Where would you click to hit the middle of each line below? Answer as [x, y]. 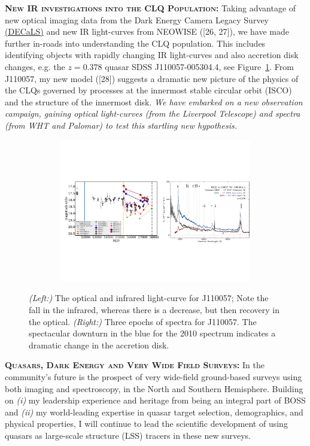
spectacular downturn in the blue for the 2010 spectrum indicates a [152, 333]
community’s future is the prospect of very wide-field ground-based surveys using [154, 376]
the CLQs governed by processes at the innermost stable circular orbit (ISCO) [148, 90]
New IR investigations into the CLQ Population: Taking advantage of [151, 8]
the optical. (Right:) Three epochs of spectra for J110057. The [143, 321]
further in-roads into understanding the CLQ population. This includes [135, 43]
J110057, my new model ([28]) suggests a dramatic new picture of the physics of [152, 78]
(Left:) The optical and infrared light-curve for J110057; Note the [149, 298]
